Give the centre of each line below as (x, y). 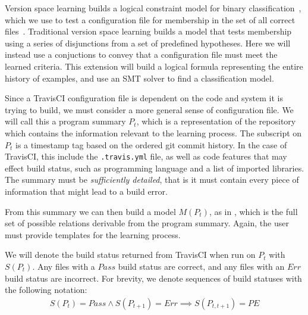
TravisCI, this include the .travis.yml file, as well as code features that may (146, 156)
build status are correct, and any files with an (201, 266)
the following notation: (46, 290)
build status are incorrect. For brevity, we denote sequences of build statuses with (153, 278)
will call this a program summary (65, 121)
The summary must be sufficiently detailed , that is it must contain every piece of (152, 180)
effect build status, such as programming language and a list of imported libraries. (155, 168)
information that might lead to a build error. (86, 191)
